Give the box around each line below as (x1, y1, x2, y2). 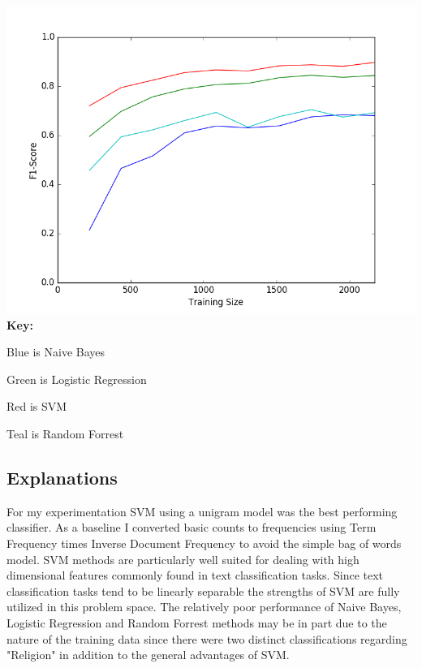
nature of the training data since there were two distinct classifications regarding (6, 630, 407, 647)
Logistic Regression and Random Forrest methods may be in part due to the (6, 614, 387, 631)
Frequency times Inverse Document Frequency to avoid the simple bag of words (6, 534, 402, 551)
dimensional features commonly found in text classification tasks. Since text (6, 567, 384, 584)
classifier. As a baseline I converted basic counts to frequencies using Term (6, 519, 377, 536)
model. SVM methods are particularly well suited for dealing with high (6, 550, 360, 567)
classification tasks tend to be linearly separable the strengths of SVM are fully (6, 582, 400, 599)
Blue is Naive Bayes (6, 343, 105, 360)
